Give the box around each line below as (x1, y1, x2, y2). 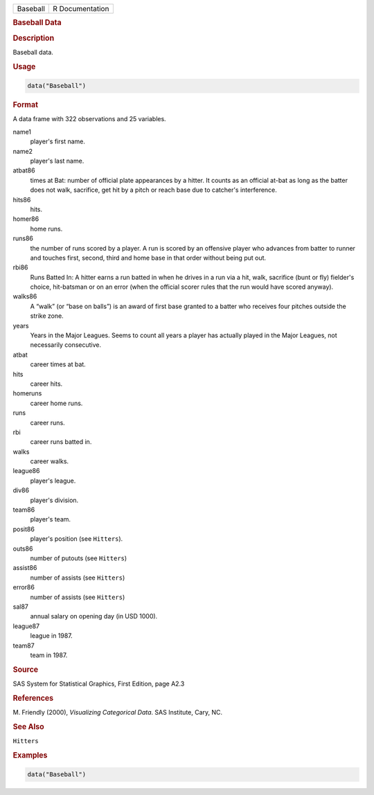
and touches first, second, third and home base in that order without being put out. (30, 253, 267, 262)
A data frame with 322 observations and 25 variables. (12, 115, 166, 123)
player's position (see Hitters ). (30, 535, 123, 543)
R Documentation (53, 4, 109, 13)
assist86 (12, 564, 37, 572)
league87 (12, 622, 40, 630)
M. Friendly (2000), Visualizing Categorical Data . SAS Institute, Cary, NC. (12, 708, 223, 716)
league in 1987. (30, 632, 73, 640)
